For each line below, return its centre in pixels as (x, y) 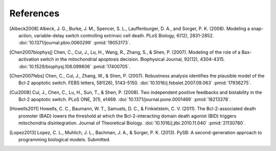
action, (26, 35)
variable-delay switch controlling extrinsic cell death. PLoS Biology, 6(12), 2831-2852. (124, 35)
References (34, 13)
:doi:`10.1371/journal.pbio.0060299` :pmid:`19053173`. (75, 43)
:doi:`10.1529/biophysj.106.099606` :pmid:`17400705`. (74, 66)
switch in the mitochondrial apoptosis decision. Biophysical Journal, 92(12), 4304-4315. (132, 59)
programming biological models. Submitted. (65, 140)
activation (29, 59)
